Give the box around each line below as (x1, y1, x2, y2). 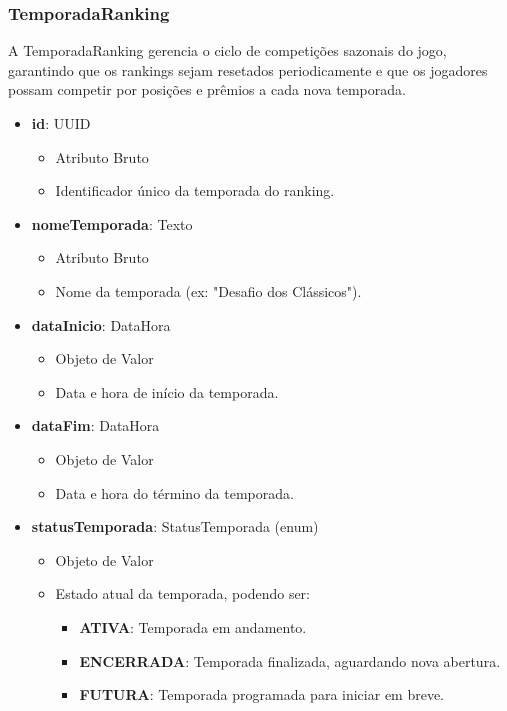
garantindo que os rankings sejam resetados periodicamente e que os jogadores (8, 59, 488, 80)
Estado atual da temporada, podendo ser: (55, 583, 311, 604)
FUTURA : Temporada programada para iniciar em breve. (79, 684, 445, 705)
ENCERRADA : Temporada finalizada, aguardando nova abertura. (79, 650, 501, 671)
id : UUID (31, 113, 91, 133)
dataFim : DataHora (31, 415, 160, 436)
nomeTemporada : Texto (31, 213, 193, 234)
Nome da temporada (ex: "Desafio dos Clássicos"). (55, 280, 362, 301)
